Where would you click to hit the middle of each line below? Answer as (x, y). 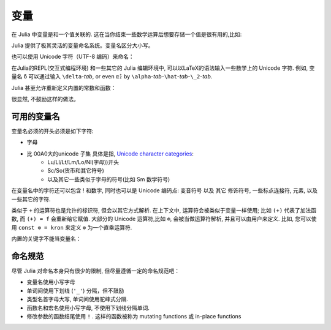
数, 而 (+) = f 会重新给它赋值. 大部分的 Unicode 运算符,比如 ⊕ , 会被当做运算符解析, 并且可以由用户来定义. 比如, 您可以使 (164, 219)
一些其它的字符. (31, 199)
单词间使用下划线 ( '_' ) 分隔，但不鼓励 (75, 290)
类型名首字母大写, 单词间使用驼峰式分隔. (78, 299)
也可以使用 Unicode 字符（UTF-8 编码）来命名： (73, 57)
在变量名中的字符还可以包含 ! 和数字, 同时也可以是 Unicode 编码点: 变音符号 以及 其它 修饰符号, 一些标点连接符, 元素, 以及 (165, 190)
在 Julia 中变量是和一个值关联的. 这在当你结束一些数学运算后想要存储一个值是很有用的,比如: (127, 34)
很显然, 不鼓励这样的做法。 (45, 99)
